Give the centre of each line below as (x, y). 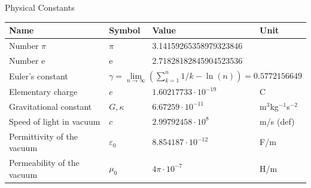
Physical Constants (40, 7)
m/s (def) (277, 121)
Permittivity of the (43, 136)
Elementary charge (43, 92)
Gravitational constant (51, 106)
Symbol (125, 30)
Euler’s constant (39, 75)
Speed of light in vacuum (55, 121)
